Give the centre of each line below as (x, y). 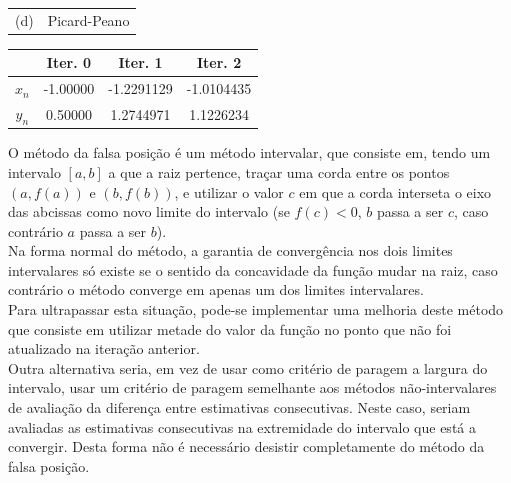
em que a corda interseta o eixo (395, 191)
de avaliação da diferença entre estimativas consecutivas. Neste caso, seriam (239, 407)
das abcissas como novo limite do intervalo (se (149, 211)
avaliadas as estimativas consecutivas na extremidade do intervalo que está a (242, 426)
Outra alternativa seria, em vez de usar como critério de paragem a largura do (248, 367)
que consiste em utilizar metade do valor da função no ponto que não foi (230, 328)
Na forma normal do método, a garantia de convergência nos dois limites (230, 250)
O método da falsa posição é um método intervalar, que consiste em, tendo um (249, 152)
